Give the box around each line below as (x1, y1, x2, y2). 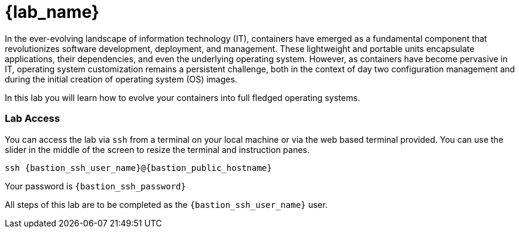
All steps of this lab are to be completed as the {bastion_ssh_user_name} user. (5, 199, 328, 210)
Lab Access (5, 112, 60, 125)
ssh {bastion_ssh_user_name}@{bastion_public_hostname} (5, 163, 272, 173)
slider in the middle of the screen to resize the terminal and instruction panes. (5, 144, 310, 155)
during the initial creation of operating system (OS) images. (5, 73, 237, 84)
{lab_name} (5, 2, 100, 22)
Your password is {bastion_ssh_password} (5, 180, 186, 191)
